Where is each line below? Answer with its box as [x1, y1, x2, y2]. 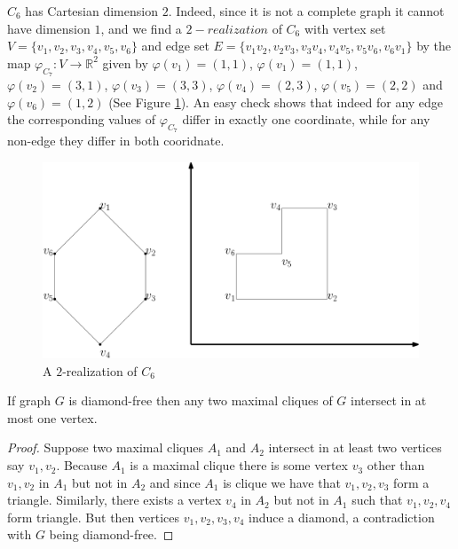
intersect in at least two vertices [268, 438, 442, 457]
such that [351, 490, 403, 509]
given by [102, 53, 148, 72]
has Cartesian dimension [25, 2, 158, 20]
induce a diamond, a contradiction [249, 507, 435, 526]
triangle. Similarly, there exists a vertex [7, 490, 222, 509]
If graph [7, 391, 51, 410]
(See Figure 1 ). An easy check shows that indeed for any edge [108, 92, 444, 111]
